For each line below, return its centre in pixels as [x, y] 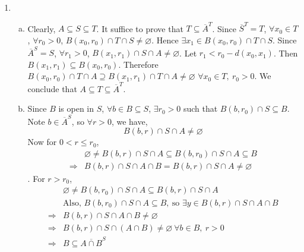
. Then [286, 53]
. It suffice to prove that [140, 28]
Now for [42, 142]
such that [200, 108]
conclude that [52, 88]
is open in [76, 108]
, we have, [129, 121]
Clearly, [42, 28]
